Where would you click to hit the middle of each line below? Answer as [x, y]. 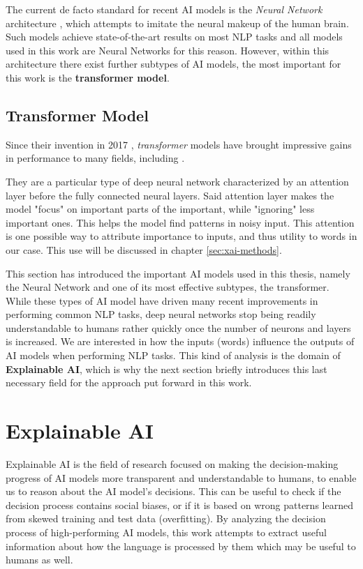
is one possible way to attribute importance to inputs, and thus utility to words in [181, 236]
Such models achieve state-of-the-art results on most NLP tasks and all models [174, 37]
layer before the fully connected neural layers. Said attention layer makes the [170, 195]
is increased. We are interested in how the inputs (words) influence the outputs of [180, 341]
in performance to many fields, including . [95, 158]
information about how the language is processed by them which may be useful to [181, 546]
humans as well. [39, 560]
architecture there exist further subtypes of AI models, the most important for [173, 64]
